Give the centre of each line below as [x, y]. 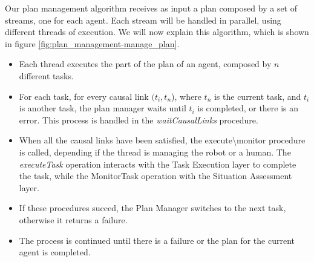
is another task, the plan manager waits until [103, 108]
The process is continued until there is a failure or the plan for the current [157, 240]
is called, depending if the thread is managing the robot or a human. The [155, 152]
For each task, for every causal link [84, 96]
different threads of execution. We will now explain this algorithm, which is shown [157, 32]
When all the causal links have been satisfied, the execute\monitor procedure [162, 140]
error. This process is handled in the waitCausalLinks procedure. [139, 120]
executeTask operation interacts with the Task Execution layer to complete [158, 164]
